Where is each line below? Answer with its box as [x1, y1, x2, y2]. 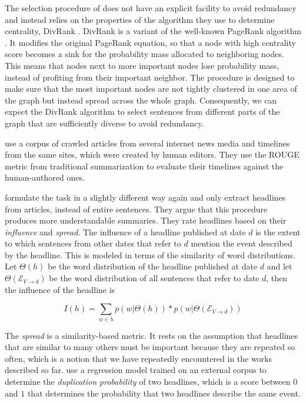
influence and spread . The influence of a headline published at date [5, 225, 246, 238]
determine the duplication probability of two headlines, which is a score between [5, 375, 291, 387]
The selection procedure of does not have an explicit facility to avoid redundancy [5, 2, 297, 14]
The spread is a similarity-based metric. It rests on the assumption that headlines [5, 329, 298, 341]
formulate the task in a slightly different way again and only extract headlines [5, 191, 286, 203]
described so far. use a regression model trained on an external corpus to [5, 364, 267, 376]
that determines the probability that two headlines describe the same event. [27, 387, 301, 399]
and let [267, 260, 292, 272]
